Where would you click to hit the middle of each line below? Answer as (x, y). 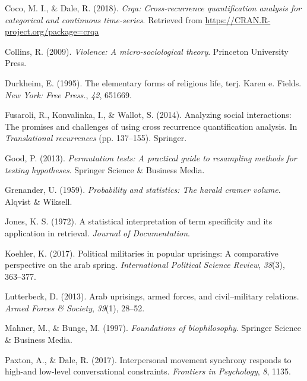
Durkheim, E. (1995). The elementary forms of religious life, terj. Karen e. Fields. (153, 82)
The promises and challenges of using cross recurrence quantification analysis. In (151, 126)
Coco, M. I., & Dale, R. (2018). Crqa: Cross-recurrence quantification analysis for (153, 8)
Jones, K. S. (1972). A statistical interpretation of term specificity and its (139, 221)
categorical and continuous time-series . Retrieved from (104, 19)
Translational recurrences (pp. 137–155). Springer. (96, 138)
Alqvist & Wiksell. (39, 201)
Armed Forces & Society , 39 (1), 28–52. (75, 307)
